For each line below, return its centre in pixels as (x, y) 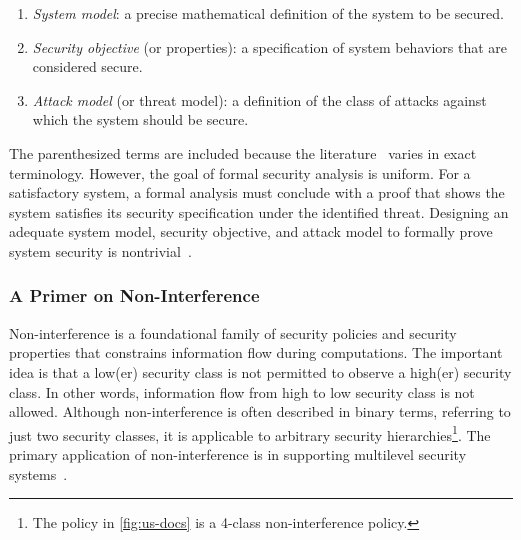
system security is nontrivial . (100, 250)
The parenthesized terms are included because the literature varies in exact (243, 152)
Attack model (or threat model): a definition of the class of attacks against (259, 99)
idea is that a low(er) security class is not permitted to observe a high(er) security (260, 371)
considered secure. (87, 66)
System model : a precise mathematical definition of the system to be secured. (268, 13)
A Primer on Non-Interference (134, 295)
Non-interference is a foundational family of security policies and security (233, 332)
